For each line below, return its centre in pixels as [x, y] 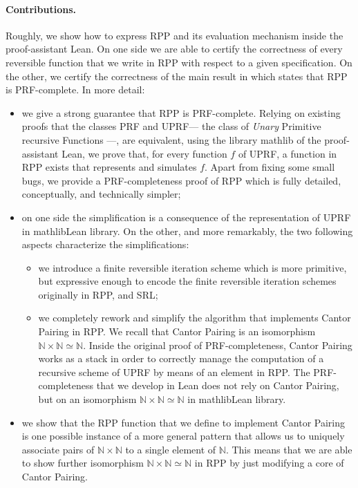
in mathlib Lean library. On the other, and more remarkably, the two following [187, 231]
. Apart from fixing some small [270, 167]
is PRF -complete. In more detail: [75, 90]
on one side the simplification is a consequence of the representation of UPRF [186, 217]
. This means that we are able [289, 449]
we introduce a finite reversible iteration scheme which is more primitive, [192, 267]
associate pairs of [58, 449]
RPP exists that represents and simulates [109, 167]
